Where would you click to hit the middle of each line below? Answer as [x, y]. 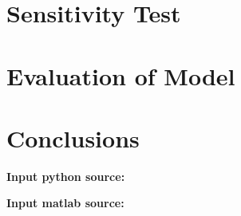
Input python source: [66, 176]
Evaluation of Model [121, 75]
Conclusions [73, 137]
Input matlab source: [65, 203]
